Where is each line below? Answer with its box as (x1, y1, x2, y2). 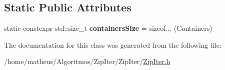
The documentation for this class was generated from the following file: (4, 39, 221, 50)
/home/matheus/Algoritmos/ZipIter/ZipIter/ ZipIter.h (4, 56, 170, 67)
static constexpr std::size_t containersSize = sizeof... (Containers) (4, 23, 212, 33)
